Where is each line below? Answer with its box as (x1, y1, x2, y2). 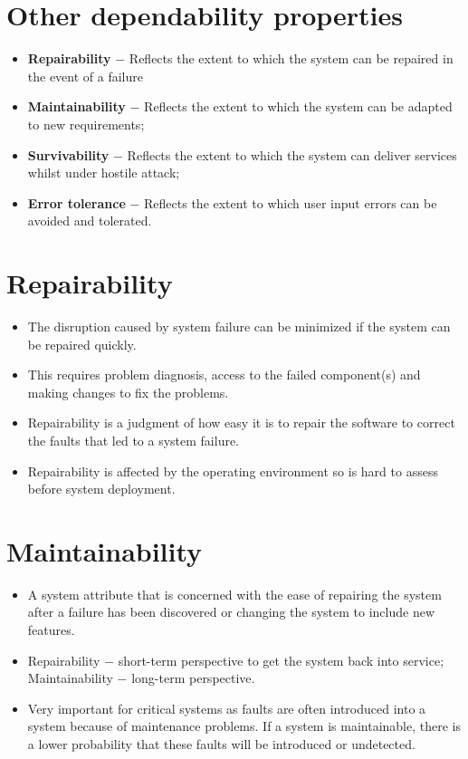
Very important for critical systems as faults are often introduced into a (27, 698, 426, 717)
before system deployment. (27, 479, 176, 498)
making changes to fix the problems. (27, 382, 229, 401)
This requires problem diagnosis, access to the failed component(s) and (27, 365, 421, 384)
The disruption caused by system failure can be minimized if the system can (27, 317, 451, 335)
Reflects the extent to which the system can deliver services (127, 145, 457, 164)
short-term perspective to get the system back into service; (118, 650, 444, 669)
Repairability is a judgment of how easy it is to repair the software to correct (27, 413, 455, 432)
